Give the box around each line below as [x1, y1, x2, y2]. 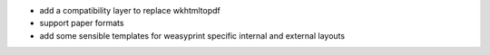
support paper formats [39, 18, 124, 29]
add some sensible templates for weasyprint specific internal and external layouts [39, 30, 345, 41]
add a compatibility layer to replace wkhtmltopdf [39, 5, 221, 15]
